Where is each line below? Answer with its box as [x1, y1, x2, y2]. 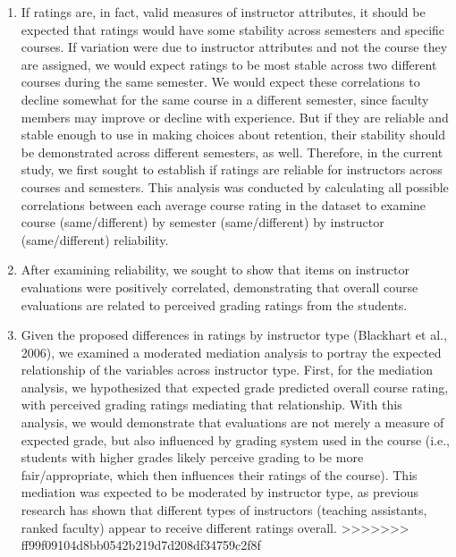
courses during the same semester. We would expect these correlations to [21, 72, 420, 91]
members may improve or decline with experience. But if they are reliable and [21, 107, 449, 126]
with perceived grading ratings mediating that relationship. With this [21, 395, 402, 414]
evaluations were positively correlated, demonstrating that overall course [21, 277, 418, 296]
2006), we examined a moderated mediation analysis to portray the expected [21, 342, 442, 361]
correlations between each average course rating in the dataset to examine [21, 195, 426, 214]
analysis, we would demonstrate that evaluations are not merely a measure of [21, 413, 444, 432]
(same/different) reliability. [21, 230, 169, 249]
